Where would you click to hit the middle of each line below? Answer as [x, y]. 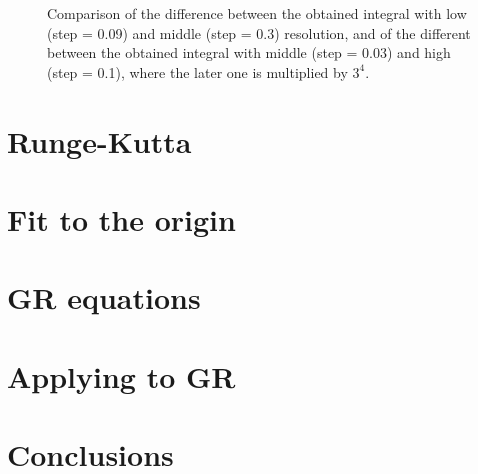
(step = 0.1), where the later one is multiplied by [197, 71]
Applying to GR [121, 375]
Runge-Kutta [99, 140]
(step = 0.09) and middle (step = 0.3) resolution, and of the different [259, 32]
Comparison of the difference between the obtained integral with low [257, 13]
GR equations [104, 297]
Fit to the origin [121, 218]
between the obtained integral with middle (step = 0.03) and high [249, 52]
